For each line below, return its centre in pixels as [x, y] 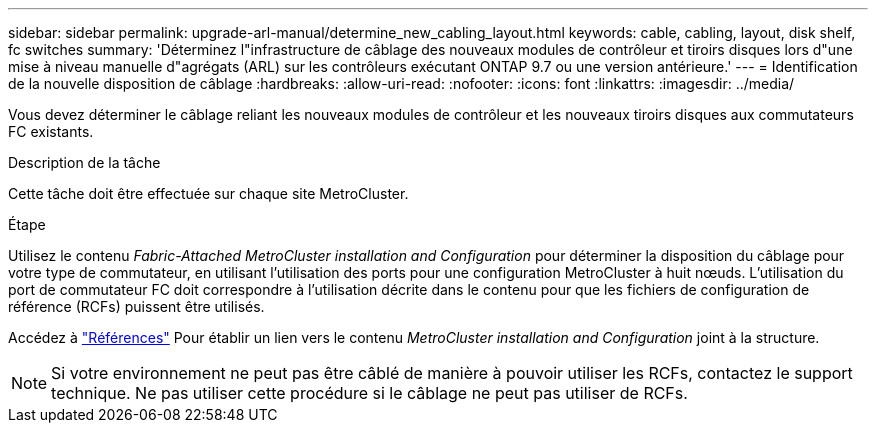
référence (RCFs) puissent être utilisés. [136, 306]
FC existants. [51, 131]
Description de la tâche [84, 162]
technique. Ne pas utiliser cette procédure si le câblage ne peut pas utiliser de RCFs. [369, 393]
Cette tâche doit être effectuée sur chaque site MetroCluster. [208, 193]
